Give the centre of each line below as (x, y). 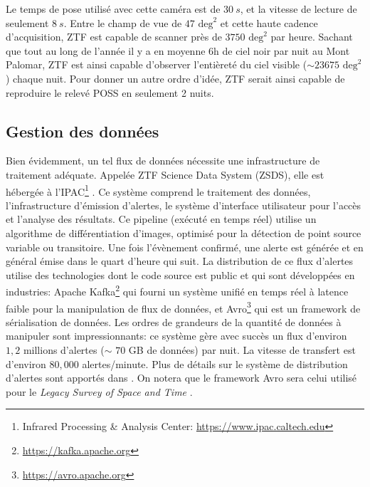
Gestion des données (83, 131)
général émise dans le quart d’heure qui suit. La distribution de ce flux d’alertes (180, 261)
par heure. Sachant (312, 37)
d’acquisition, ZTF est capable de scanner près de (114, 37)
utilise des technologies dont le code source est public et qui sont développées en (180, 274)
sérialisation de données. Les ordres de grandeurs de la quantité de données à (174, 321)
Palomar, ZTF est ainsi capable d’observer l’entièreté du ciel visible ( (157, 64)
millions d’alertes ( (64, 350)
